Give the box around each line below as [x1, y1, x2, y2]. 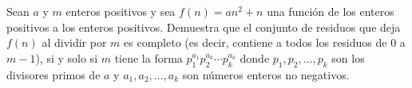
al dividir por [42, 34, 107, 51]
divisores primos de [6, 66, 101, 82]
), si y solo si [35, 49, 98, 66]
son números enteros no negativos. [182, 66, 350, 82]
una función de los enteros [267, 3, 394, 19]
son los [331, 49, 365, 66]
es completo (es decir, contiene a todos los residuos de [124, 34, 387, 51]
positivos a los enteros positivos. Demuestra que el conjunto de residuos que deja [6, 18, 401, 35]
